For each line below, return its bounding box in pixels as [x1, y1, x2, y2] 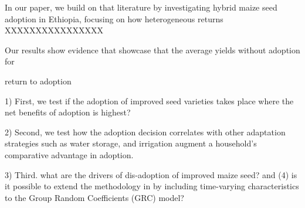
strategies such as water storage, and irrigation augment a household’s [5, 137, 257, 149]
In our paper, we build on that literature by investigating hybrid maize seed [5, 1, 277, 13]
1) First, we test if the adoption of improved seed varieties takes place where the [5, 94, 294, 107]
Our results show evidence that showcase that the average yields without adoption [5, 43, 300, 56]
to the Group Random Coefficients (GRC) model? [5, 191, 184, 203]
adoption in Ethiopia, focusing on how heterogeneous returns [5, 12, 223, 25]
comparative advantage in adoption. [5, 148, 134, 161]
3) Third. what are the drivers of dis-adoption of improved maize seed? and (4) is [5, 168, 297, 180]
